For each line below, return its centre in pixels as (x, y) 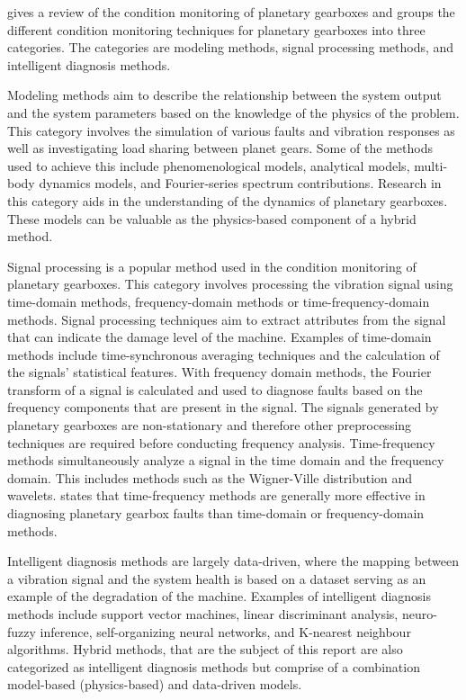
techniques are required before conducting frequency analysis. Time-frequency (221, 442)
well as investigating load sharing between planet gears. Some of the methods (220, 148)
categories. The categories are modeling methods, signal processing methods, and (231, 47)
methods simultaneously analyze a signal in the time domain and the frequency (226, 460)
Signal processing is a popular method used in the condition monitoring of (212, 266)
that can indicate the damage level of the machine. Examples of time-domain (220, 337)
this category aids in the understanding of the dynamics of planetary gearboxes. (228, 200)
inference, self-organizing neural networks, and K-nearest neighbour (225, 631)
